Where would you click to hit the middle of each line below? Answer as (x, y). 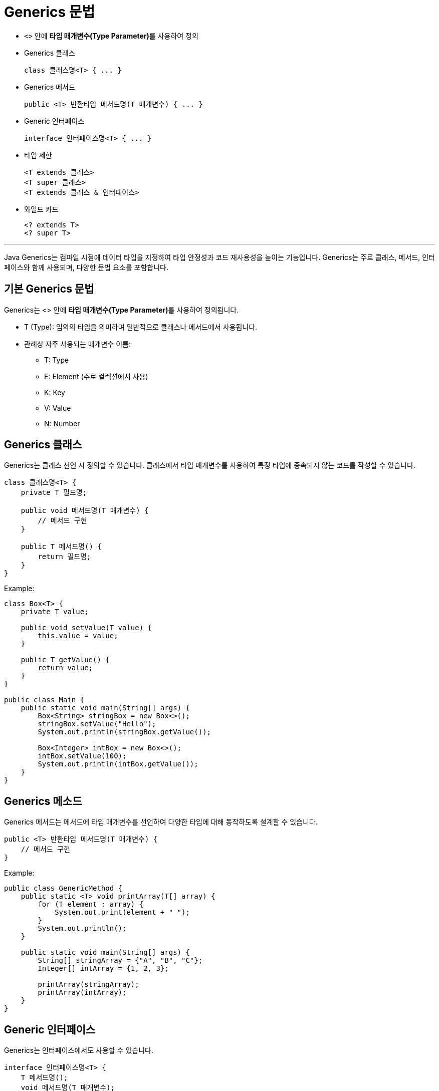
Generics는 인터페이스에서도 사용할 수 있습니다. (79, 1050)
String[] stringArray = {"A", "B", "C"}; (120, 961)
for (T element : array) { (91, 904)
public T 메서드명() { (61, 547)
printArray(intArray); (82, 993)
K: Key (55, 392)
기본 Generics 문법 (49, 289)
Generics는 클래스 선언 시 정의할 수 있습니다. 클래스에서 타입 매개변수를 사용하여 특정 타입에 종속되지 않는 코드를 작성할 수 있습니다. (210, 465)
